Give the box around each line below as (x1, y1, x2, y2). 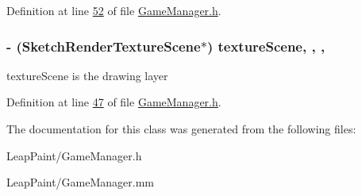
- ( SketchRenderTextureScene (6, 36, 201, 56)
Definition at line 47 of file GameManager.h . (6, 94, 221, 110)
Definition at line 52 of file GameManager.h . (6, 2, 221, 18)
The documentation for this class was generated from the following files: (6, 121, 356, 136)
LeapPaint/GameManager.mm (6, 174, 155, 190)
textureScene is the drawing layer (6, 67, 168, 83)
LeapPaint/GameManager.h (6, 147, 142, 163)
